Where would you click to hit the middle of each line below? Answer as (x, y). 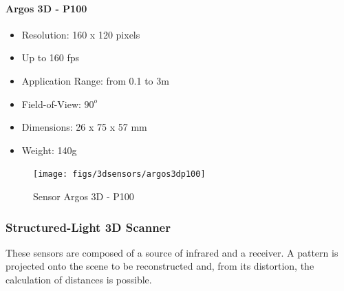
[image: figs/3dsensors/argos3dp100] (119, 174)
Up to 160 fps (51, 57)
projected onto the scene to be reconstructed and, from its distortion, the (160, 266)
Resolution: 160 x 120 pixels (81, 34)
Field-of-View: (51, 104)
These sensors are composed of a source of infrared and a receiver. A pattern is (172, 252)
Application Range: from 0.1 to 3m (95, 80)
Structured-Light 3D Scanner (88, 227)
